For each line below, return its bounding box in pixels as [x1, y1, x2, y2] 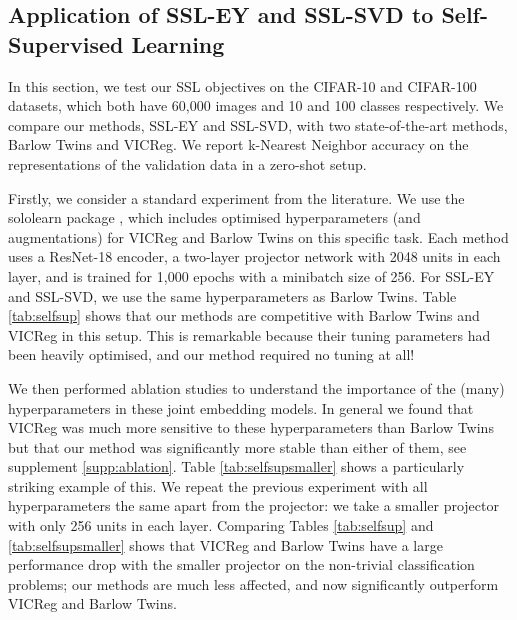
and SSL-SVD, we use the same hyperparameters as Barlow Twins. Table [8, 285, 457, 306]
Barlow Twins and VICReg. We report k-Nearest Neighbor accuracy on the [8, 134, 469, 155]
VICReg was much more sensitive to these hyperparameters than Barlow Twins [8, 417, 494, 438]
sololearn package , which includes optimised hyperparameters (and [8, 207, 421, 228]
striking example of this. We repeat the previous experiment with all [8, 475, 428, 496]
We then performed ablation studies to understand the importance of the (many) [8, 377, 505, 398]
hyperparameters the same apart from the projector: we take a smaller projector [8, 495, 499, 516]
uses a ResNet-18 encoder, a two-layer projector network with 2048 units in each [8, 246, 501, 267]
